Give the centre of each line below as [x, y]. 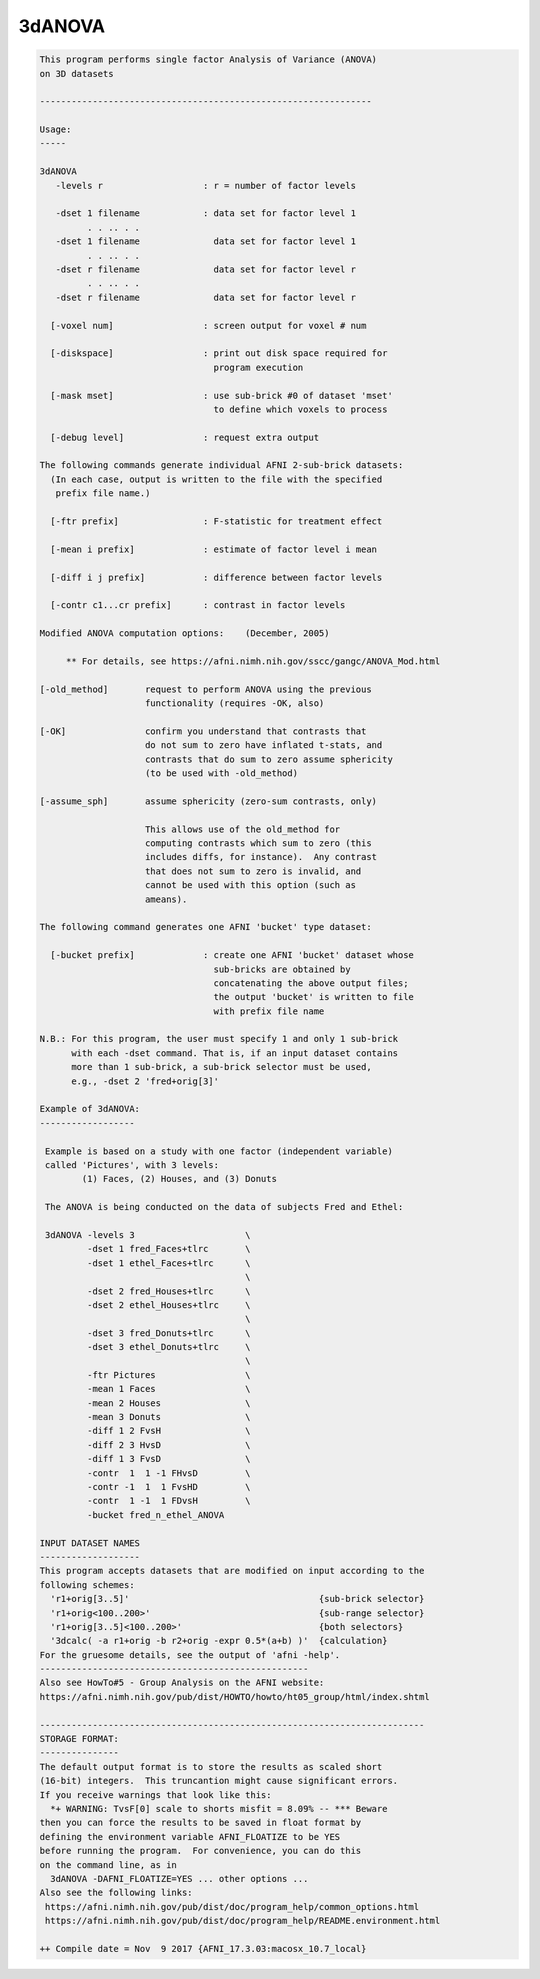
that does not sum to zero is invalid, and [253, 871]
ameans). [166, 899]
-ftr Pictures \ [168, 1374]
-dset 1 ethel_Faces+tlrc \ [168, 1263]
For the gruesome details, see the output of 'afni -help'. [190, 1654]
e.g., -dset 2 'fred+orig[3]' [145, 1081]
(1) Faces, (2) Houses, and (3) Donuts [179, 1179]
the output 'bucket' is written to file [314, 997]
